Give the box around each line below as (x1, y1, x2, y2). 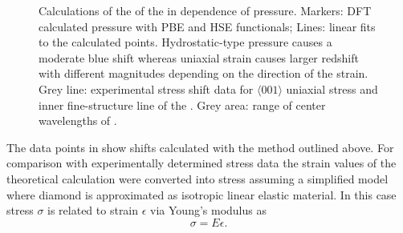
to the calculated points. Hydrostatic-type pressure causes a (39, 34, 332, 50)
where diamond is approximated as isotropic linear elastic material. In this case (6, 186, 397, 203)
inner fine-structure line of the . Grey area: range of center (39, 96, 326, 113)
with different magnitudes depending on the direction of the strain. (39, 65, 368, 82)
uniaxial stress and (286, 80, 378, 97)
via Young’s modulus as (150, 202, 267, 219)
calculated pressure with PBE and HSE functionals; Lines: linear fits (39, 18, 376, 34)
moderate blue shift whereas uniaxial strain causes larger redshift (39, 49, 359, 66)
